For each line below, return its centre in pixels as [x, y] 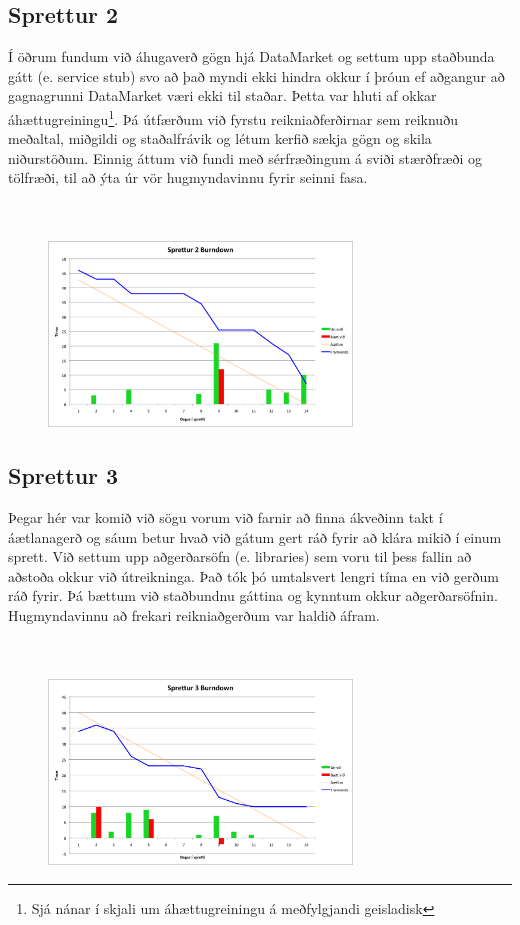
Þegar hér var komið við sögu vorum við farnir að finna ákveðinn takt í [225, 517]
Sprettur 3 [63, 475]
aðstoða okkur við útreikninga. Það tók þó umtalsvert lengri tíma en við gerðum [253, 575]
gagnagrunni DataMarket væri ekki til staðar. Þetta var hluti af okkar [222, 95]
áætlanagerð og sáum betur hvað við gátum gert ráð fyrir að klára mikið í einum [255, 536]
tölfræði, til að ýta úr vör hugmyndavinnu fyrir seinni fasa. [188, 177]
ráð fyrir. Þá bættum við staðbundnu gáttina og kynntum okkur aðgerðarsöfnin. [253, 595]
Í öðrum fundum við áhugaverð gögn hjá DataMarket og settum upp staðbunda [251, 56]
